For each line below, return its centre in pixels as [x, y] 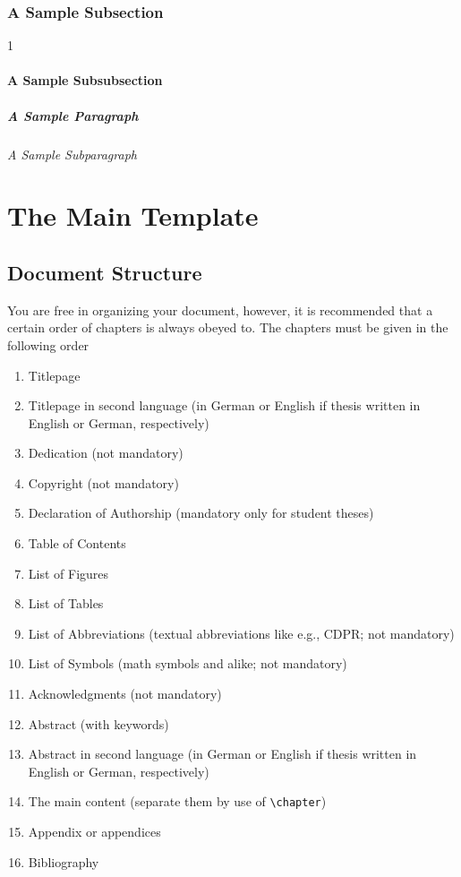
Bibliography [64, 861]
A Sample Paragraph [73, 115]
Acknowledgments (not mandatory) [125, 694]
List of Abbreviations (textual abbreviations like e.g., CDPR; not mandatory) [241, 633]
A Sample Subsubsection [85, 80]
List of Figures [68, 573]
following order [48, 344]
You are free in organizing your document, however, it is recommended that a [220, 310]
